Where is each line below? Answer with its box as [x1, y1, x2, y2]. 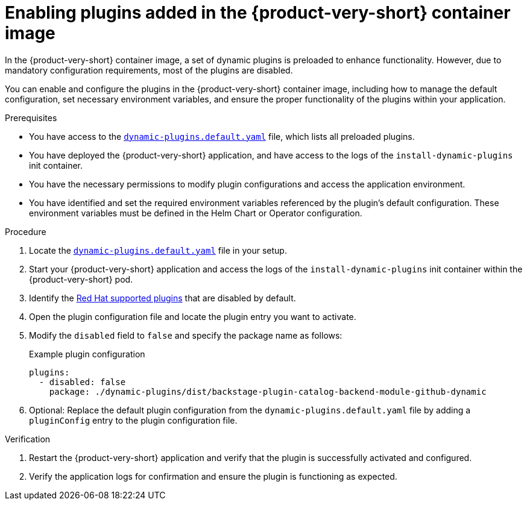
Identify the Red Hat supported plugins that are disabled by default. [29, 292, 296, 303]
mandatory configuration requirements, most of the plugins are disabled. [5, 64, 293, 75]
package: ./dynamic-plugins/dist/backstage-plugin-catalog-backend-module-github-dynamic [49, 386, 487, 397]
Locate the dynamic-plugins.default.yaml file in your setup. [29, 245, 287, 256]
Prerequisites [5, 112, 57, 123]
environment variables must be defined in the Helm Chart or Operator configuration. [29, 207, 362, 218]
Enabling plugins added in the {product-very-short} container [5, 2, 511, 23]
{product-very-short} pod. [29, 274, 133, 284]
